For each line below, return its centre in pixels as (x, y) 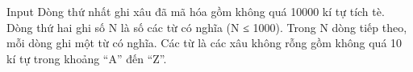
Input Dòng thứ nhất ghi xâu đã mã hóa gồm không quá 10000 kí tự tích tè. (196, 11)
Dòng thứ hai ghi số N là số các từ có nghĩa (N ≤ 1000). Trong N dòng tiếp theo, (207, 27)
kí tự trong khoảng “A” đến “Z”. (87, 58)
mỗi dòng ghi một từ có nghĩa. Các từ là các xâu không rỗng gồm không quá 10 (204, 43)
